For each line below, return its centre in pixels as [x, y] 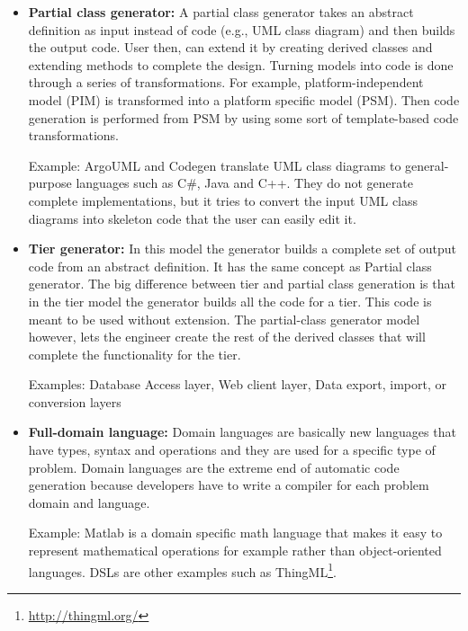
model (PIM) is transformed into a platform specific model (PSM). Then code [244, 99]
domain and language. [89, 502]
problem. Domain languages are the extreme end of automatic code [214, 467]
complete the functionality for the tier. [135, 354]
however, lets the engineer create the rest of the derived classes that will [227, 337]
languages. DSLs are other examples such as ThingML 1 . [182, 570]
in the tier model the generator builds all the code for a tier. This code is [230, 301]
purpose [50, 183]
